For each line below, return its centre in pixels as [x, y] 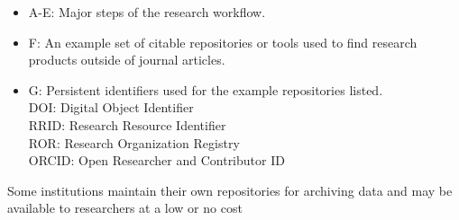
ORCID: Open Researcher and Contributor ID [156, 160]
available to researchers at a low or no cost [125, 208]
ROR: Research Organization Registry [134, 142]
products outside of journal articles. [127, 60]
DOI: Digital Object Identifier [111, 107]
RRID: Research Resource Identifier [127, 124]
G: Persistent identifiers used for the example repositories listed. [206, 89]
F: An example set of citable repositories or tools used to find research [223, 42]
